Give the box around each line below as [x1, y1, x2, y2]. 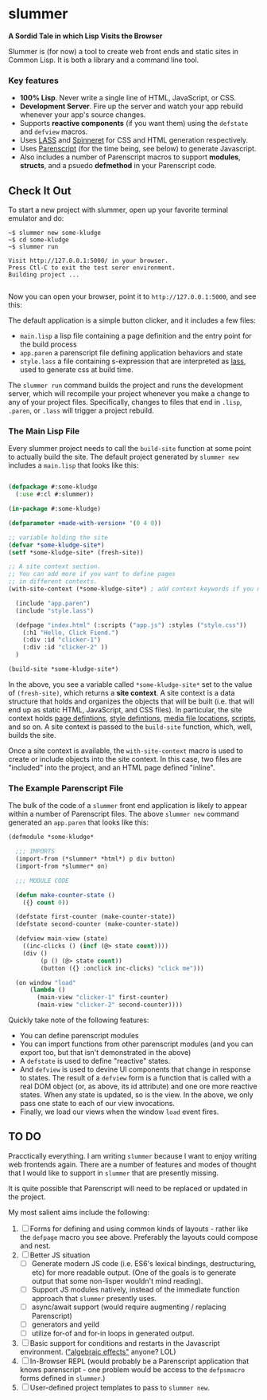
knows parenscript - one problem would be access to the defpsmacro [19, 1365, 245, 1375]
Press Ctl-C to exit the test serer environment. [8, 264, 176, 272]
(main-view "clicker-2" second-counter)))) [37, 1001, 183, 1009]
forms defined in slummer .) [19, 1374, 106, 1383]
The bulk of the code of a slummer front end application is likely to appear [8, 801, 248, 810]
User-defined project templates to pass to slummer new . [29, 1383, 211, 1393]
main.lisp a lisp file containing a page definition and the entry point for [19, 331, 252, 341]
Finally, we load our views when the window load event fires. [19, 1107, 219, 1116]
